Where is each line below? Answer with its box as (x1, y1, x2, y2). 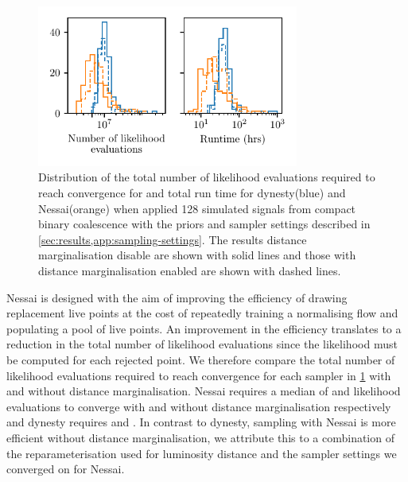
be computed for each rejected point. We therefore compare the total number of (6, 352, 395, 368)
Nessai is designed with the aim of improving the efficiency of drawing (6, 289, 348, 305)
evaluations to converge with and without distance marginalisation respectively (6, 398, 391, 414)
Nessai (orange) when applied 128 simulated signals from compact (38, 200, 356, 216)
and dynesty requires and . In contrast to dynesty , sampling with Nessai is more (6, 414, 396, 430)
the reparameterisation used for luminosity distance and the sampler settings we (6, 445, 397, 461)
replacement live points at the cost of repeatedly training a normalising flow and (6, 305, 398, 321)
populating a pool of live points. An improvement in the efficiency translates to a (6, 320, 402, 336)
